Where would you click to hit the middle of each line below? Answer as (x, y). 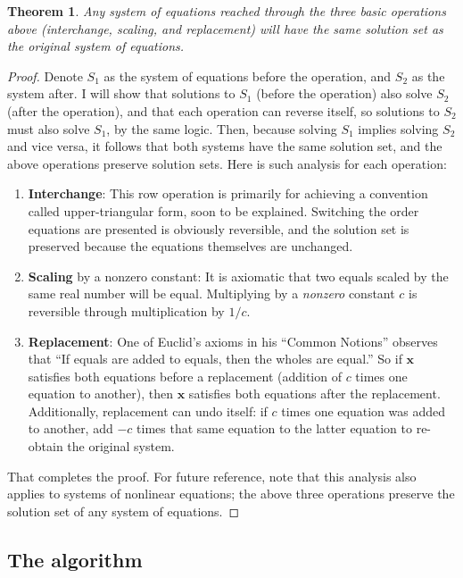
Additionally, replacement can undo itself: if (148, 410)
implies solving (398, 128)
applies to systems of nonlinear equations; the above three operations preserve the (231, 494)
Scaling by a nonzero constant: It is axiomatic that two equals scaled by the (238, 276)
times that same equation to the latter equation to (275, 428)
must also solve (49, 128)
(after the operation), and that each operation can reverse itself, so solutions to (223, 110)
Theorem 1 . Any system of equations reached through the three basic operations (227, 11)
